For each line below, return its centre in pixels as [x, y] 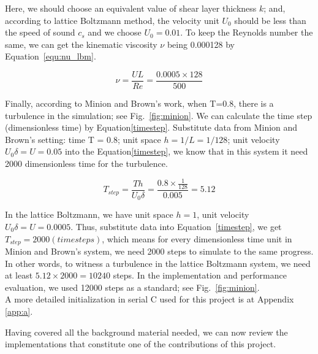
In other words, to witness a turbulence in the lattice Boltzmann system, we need [158, 263]
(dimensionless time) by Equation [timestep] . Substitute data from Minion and [151, 127]
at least [19, 275]
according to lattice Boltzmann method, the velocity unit [112, 20]
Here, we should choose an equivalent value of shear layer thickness [131, 8]
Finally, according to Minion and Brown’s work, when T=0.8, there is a [139, 103]
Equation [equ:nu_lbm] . [51, 56]
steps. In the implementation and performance [200, 275]
